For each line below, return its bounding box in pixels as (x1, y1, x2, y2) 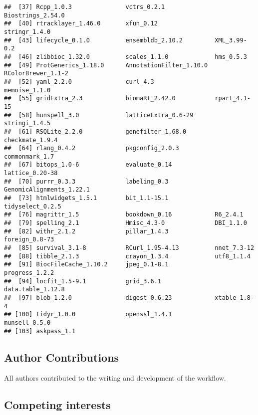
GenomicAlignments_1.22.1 (4, 186, 90, 194)
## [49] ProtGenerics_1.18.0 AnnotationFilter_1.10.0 (4, 61, 208, 69)
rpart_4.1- (215, 95, 251, 102)
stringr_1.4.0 (4, 28, 51, 35)
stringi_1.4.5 (4, 120, 51, 127)
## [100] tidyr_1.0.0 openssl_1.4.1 (4, 311, 172, 318)
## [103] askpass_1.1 (4, 327, 76, 335)
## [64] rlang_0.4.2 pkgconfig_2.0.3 (4, 145, 179, 152)
